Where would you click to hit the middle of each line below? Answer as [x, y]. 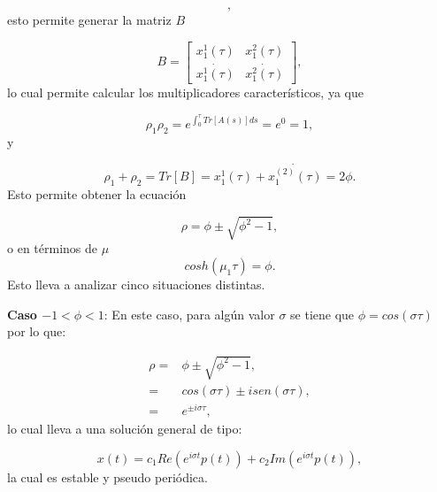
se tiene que [322, 314]
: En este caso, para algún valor [189, 314]
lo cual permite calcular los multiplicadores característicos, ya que [185, 92]
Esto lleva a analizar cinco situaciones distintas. [136, 284]
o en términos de [52, 248]
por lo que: [37, 331]
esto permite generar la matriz [89, 19]
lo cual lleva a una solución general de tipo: [125, 429]
